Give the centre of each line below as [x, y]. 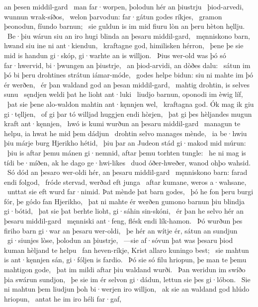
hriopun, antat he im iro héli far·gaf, [63, 298]
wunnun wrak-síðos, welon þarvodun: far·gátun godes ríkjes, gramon [113, 16]
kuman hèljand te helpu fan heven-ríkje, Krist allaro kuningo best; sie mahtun [127, 250]
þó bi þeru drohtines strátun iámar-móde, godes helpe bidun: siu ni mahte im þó [129, 75]
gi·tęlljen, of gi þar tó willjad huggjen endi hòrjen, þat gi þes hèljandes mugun [128, 114]
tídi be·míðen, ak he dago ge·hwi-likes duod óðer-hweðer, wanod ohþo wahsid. [128, 162]
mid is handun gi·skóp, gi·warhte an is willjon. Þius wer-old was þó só [115, 55]
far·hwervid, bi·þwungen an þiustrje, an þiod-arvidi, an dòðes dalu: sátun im [127, 65]
